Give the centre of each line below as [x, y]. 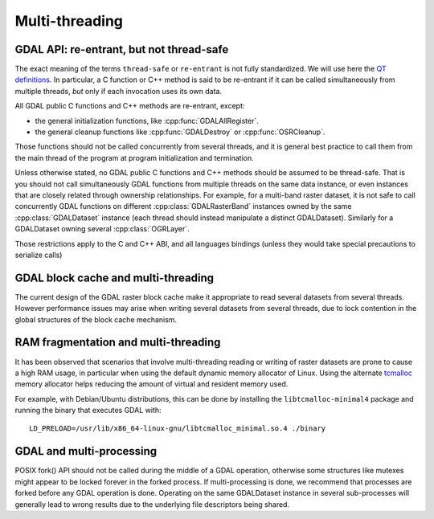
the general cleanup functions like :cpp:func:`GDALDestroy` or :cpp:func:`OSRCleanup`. [180, 132]
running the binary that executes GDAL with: [88, 411]
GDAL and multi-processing [86, 451]
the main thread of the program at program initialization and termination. [134, 157]
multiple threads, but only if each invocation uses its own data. [119, 91]
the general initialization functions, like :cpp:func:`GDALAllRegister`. [147, 121]
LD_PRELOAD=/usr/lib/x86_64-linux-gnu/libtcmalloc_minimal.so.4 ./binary [178, 429]
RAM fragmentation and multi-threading [118, 343]
